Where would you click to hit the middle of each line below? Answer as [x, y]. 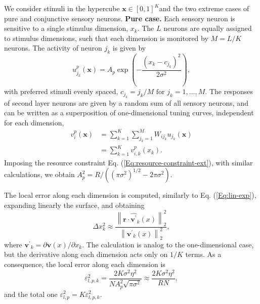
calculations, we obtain [39, 174]
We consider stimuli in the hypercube [62, 8]
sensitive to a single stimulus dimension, [66, 28]
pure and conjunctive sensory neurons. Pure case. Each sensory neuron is [120, 18]
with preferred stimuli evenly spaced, [61, 91]
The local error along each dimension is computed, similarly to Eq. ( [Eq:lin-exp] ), [130, 195]
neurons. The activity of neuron [53, 48]
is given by [129, 48]
